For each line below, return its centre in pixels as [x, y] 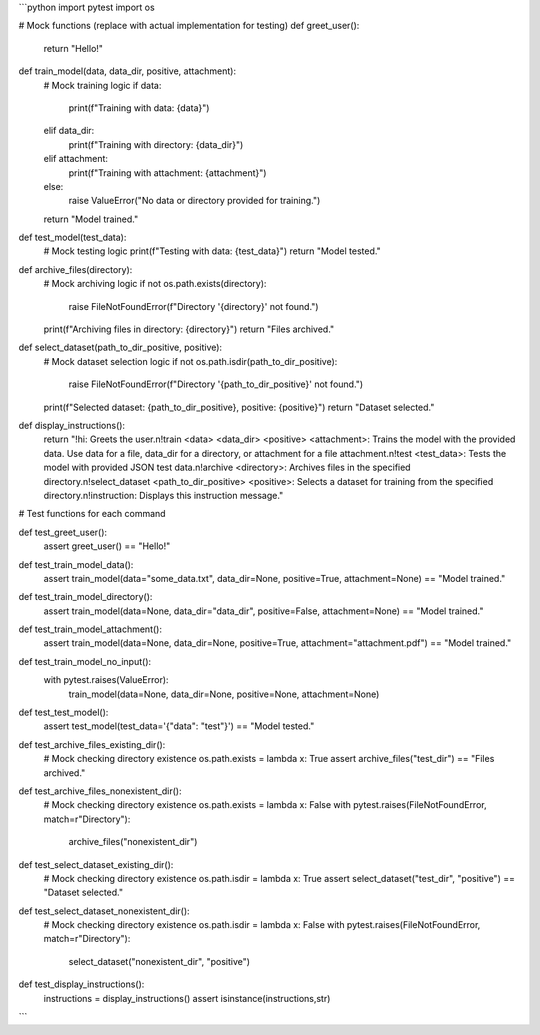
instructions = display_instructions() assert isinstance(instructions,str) [187, 998]
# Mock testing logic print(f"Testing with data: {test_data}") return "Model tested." [212, 251]
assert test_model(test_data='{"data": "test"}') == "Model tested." [179, 726]
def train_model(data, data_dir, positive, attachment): [127, 71]
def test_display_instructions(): [81, 984]
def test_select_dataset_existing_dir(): [96, 864]
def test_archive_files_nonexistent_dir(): [100, 791]
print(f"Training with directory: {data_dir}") [156, 144]
